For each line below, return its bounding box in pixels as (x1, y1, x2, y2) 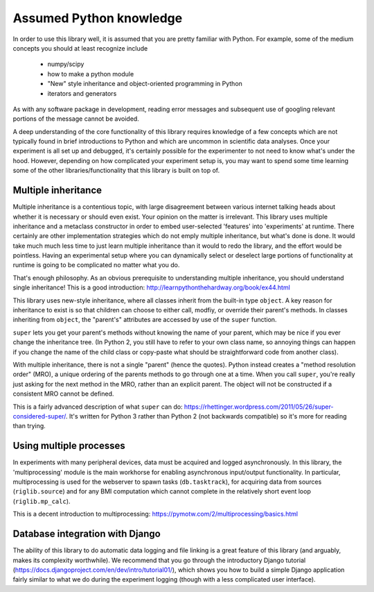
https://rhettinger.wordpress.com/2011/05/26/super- (184, 403, 334, 411)
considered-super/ (12, 412, 66, 420)
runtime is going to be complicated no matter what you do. (12, 261, 180, 269)
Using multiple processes (12, 440, 125, 452)
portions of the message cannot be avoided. (12, 115, 140, 123)
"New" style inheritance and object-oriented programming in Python (47, 80, 242, 88)
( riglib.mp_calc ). (12, 497, 71, 505)
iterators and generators (47, 89, 117, 97)
